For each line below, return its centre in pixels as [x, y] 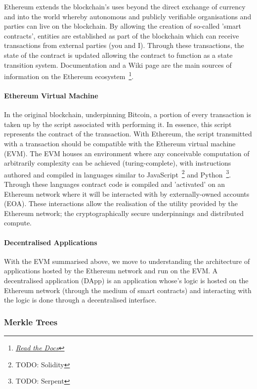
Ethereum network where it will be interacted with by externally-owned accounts [127, 194]
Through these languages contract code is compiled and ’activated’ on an [115, 184]
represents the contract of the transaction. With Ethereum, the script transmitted [128, 134]
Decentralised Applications [51, 242]
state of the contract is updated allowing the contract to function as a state [118, 55]
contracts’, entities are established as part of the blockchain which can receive [122, 35]
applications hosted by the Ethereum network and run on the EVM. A [111, 271]
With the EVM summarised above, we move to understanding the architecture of [127, 261]
